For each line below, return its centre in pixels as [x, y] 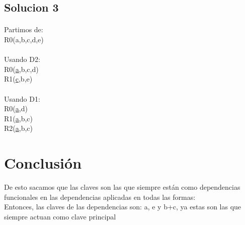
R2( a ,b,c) [18, 128]
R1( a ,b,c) [18, 118]
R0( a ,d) [16, 108]
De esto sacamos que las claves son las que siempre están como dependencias [122, 187]
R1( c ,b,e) [18, 79]
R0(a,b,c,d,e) [24, 39]
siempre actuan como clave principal [60, 216]
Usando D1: [22, 98]
